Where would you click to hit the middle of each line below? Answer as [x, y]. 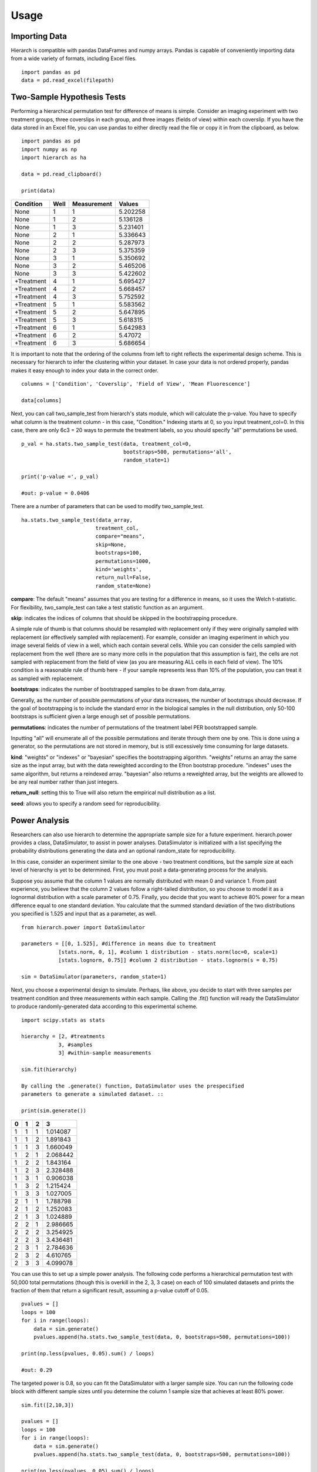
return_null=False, [124, 578]
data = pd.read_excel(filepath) [68, 80]
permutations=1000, [124, 561]
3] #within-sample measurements [105, 1053]
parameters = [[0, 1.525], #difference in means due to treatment [119, 944]
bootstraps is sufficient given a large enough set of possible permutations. [101, 717]
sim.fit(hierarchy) [49, 1069]
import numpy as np [49, 149]
